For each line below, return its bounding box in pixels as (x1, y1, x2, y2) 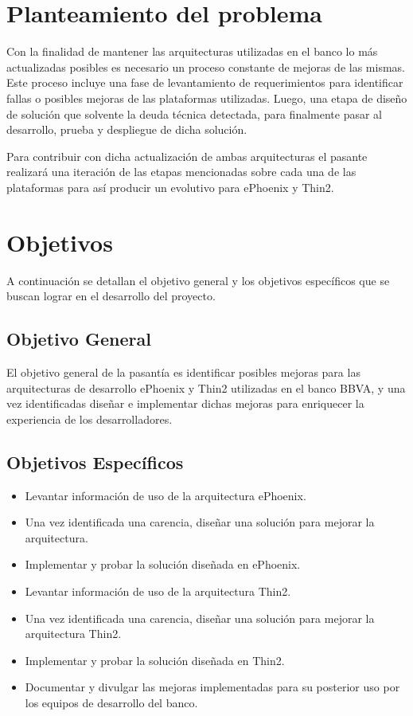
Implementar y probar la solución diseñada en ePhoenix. (25, 556, 301, 573)
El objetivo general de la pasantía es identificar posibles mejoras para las (6, 363, 360, 380)
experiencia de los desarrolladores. (6, 410, 173, 427)
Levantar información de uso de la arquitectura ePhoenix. (25, 487, 306, 503)
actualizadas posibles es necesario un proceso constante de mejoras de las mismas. (6, 58, 405, 75)
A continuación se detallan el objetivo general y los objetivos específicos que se (6, 272, 390, 288)
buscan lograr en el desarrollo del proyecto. (6, 288, 216, 304)
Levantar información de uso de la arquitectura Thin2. (25, 582, 291, 599)
